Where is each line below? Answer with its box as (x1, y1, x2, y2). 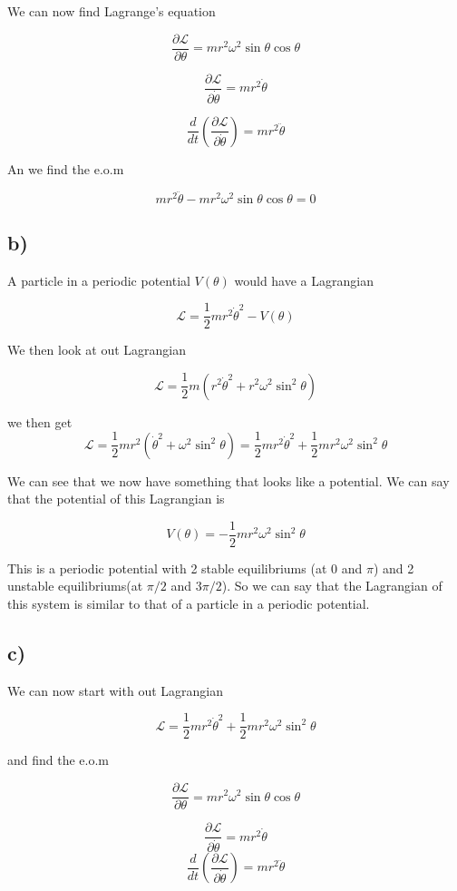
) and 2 (373, 558, 414, 577)
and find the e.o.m (7, 750, 110, 769)
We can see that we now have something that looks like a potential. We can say (7, 471, 450, 490)
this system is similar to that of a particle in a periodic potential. (7, 594, 370, 613)
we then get (7, 412, 73, 431)
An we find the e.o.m (7, 159, 124, 178)
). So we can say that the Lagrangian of (221, 576, 442, 595)
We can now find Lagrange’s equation (7, 2, 216, 20)
